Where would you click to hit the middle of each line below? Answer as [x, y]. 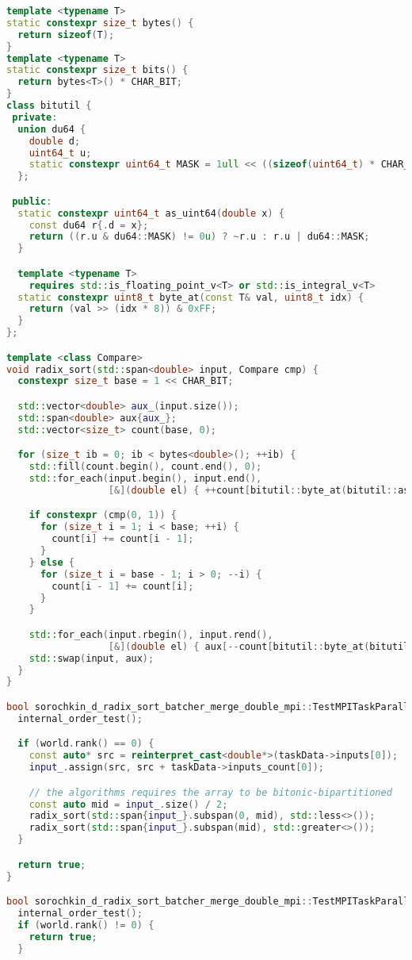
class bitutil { [49, 106]
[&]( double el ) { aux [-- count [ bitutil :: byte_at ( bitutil [259, 646]
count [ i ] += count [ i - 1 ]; [123, 539]
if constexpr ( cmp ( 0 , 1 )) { [103, 515]
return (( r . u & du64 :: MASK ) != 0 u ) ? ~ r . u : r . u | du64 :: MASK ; [199, 237]
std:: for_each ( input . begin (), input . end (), [145, 479]
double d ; [55, 141]
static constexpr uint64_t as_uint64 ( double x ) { [151, 213]
